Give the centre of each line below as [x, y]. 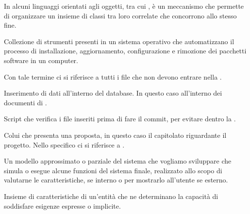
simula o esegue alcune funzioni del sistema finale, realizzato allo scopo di [113, 170]
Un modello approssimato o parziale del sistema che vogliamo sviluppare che [118, 161]
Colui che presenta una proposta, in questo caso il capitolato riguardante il [115, 135]
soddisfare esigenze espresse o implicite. [62, 206]
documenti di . [25, 102]
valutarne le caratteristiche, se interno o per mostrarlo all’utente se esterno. [116, 180]
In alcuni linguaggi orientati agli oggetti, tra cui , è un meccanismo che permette [124, 6]
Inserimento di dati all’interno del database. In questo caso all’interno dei [113, 93]
